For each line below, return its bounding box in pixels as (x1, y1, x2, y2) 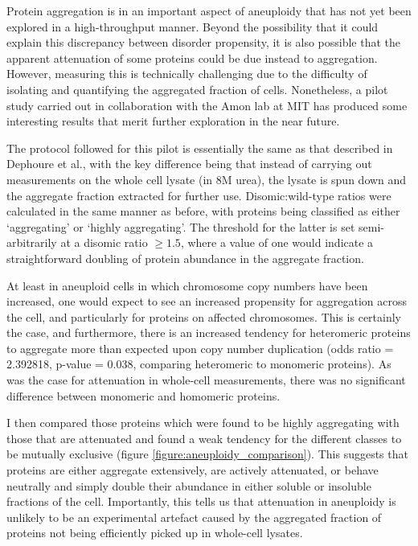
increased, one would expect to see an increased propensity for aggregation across (6, 293, 408, 310)
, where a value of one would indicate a (180, 234, 374, 251)
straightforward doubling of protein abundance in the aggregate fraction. (6, 249, 364, 266)
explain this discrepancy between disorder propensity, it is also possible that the (6, 34, 401, 51)
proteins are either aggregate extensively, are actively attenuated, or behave (6, 462, 379, 478)
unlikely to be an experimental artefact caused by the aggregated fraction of (6, 508, 382, 525)
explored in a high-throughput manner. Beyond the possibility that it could (6, 18, 379, 35)
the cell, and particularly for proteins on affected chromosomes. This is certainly (6, 308, 401, 325)
